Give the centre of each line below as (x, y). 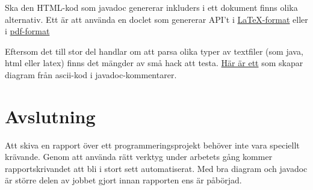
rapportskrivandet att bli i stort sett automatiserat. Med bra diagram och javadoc (156, 168)
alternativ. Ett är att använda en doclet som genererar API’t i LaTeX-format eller (156, 19)
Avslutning (50, 116)
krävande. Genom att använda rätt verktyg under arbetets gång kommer (139, 157)
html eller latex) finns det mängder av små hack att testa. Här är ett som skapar (154, 63)
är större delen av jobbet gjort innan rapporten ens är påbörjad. (123, 180)
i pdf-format (27, 31)
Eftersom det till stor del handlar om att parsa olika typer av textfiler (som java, (154, 51)
